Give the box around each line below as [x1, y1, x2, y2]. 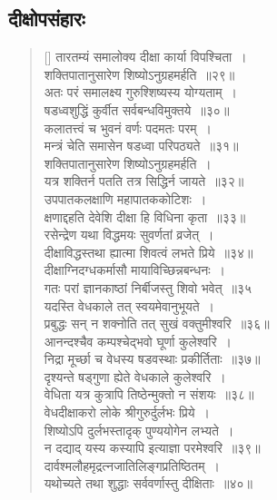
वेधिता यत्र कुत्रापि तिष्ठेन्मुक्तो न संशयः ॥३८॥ [44, 385, 254, 404]
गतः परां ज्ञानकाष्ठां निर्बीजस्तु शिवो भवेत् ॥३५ [44, 278, 252, 297]
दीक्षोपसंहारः [8, 5, 85, 33]
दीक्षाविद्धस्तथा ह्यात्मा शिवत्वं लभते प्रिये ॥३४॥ [44, 242, 253, 261]
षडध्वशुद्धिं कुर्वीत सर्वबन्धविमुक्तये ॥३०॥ [44, 100, 230, 119]
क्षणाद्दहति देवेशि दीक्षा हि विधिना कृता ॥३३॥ [44, 207, 246, 226]
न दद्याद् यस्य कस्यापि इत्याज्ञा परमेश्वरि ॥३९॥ [44, 438, 261, 457]
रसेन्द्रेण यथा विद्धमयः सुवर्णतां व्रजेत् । [44, 225, 214, 244]
